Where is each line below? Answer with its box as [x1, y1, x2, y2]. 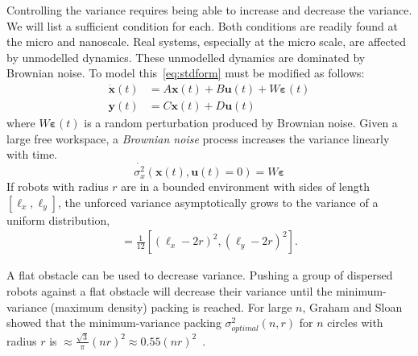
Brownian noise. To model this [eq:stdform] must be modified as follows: [6, 64, 365, 81]
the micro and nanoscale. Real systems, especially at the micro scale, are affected [6, 33, 407, 50]
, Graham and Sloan [302, 298, 403, 315]
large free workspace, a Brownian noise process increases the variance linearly [6, 130, 390, 147]
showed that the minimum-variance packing [6, 314, 221, 331]
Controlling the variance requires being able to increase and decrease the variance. [6, 2, 412, 18]
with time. [6, 146, 57, 163]
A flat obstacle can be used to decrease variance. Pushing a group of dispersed [6, 267, 393, 284]
